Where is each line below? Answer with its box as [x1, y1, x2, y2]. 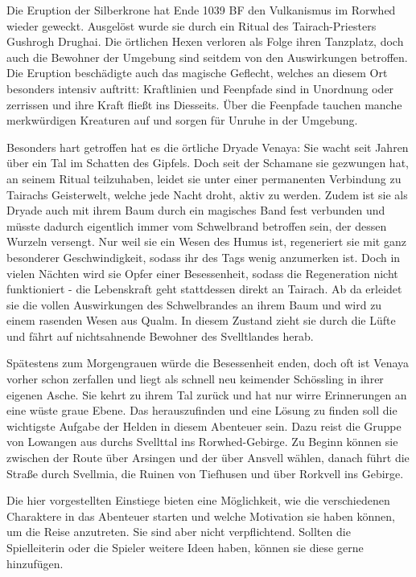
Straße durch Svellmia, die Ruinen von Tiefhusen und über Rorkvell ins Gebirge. [6, 464, 404, 481]
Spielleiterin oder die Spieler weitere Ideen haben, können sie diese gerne [6, 539, 364, 555]
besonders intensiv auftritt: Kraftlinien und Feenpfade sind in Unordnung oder [6, 80, 394, 96]
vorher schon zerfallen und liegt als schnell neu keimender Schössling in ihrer [6, 370, 384, 387]
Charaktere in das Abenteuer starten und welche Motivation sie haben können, [6, 507, 396, 524]
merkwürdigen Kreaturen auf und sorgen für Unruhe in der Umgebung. [6, 112, 358, 129]
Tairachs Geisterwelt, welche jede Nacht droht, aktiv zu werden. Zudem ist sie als [6, 186, 408, 203]
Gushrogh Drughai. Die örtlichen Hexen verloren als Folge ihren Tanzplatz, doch [6, 33, 404, 50]
